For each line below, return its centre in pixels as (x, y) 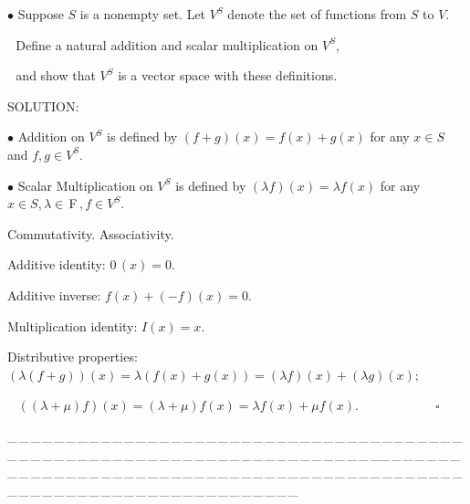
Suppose (41, 14)
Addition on (51, 136)
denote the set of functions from (317, 14)
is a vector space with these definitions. (228, 75)
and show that (56, 75)
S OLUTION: (43, 105)
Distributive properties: (73, 357)
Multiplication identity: (73, 325)
